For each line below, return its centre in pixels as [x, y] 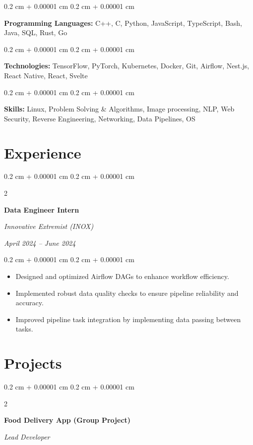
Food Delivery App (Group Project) [67, 420]
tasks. [24, 329]
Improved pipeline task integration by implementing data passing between [128, 319]
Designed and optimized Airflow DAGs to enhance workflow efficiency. [122, 276]
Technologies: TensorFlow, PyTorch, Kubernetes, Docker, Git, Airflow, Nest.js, [127, 66]
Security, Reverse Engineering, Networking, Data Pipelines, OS [100, 118]
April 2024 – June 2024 [40, 243]
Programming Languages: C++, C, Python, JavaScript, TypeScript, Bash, [123, 23]
